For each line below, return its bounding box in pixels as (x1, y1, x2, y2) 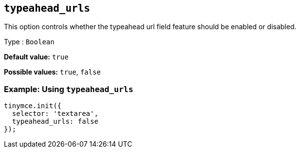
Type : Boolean (4, 38, 55, 46)
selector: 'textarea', (12, 110, 98, 118)
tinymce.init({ (4, 102, 62, 110)
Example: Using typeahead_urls (4, 84, 133, 94)
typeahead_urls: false (12, 117, 98, 126)
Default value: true (4, 53, 69, 61)
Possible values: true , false (4, 68, 101, 76)
